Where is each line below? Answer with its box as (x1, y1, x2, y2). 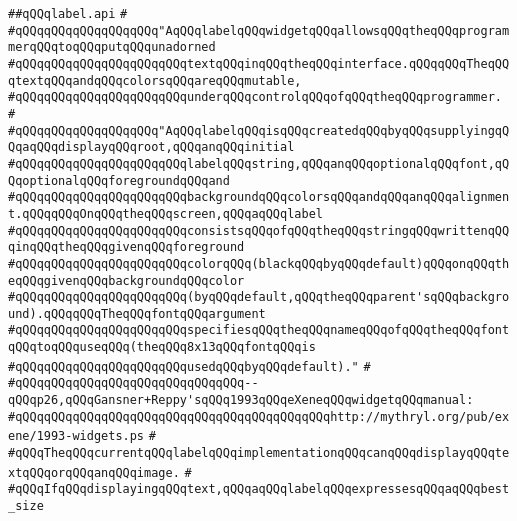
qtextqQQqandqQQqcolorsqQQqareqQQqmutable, (8, 73, 302, 88)
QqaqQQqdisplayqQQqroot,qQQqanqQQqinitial (8, 140, 295, 155)
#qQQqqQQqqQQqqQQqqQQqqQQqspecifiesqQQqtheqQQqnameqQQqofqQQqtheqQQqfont (8, 323, 510, 338)
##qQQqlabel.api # (8, 7, 128, 21)
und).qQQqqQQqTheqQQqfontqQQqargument (8, 306, 266, 321)
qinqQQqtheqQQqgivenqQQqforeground (8, 240, 245, 255)
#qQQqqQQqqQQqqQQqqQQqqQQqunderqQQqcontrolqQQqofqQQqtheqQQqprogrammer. (8, 90, 502, 105)
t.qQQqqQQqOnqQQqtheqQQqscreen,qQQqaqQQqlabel (8, 206, 323, 221)
